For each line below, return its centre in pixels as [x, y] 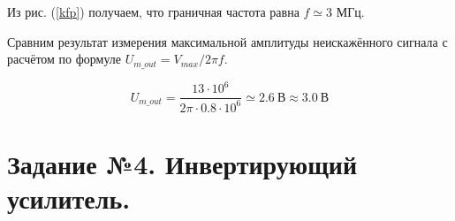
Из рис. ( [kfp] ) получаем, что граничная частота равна [153, 11]
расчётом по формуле [64, 59]
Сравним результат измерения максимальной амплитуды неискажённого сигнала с [227, 41]
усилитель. [69, 198]
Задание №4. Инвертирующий [182, 163]
